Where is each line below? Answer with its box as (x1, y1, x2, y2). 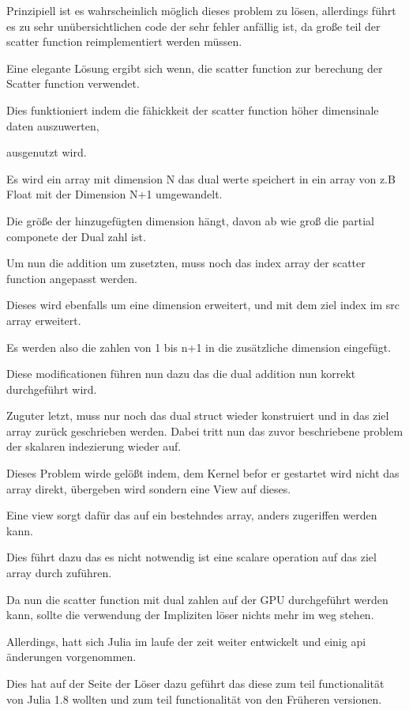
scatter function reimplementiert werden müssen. (6, 33, 242, 50)
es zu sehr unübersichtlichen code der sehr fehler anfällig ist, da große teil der (6, 17, 381, 34)
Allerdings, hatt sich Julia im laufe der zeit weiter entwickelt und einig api (6, 633, 366, 649)
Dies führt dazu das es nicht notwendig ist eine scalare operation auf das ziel (6, 549, 377, 565)
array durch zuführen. (6, 565, 112, 581)
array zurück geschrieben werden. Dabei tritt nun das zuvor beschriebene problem (6, 422, 403, 439)
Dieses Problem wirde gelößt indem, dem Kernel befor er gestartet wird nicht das (6, 465, 400, 482)
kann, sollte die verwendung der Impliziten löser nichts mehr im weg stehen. (6, 606, 374, 623)
